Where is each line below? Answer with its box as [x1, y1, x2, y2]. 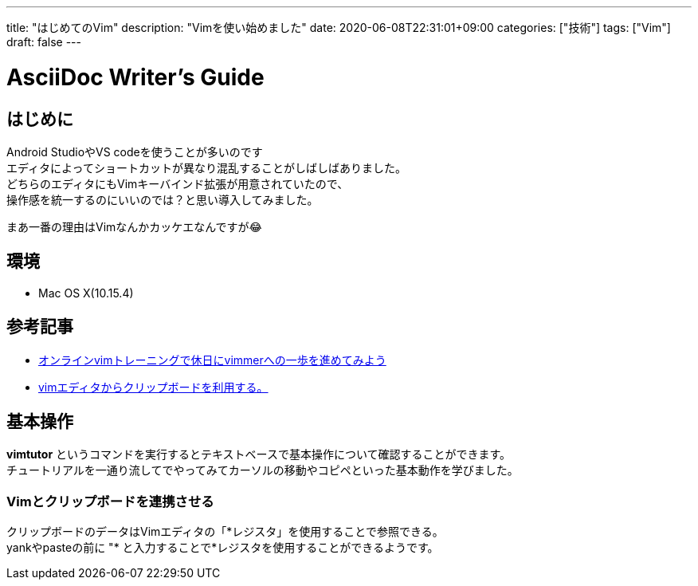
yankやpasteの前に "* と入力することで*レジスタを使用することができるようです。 [6, 541, 439, 555]
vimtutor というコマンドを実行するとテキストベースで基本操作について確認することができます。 [6, 447, 512, 462]
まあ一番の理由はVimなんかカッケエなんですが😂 [6, 219, 262, 234]
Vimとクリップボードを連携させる [6, 493, 214, 509]
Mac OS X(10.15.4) [38, 285, 134, 300]
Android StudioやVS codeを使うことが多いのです [6, 144, 263, 159]
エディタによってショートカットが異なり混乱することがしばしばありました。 [6, 160, 406, 175]
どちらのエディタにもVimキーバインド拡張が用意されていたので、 [6, 176, 349, 191]
